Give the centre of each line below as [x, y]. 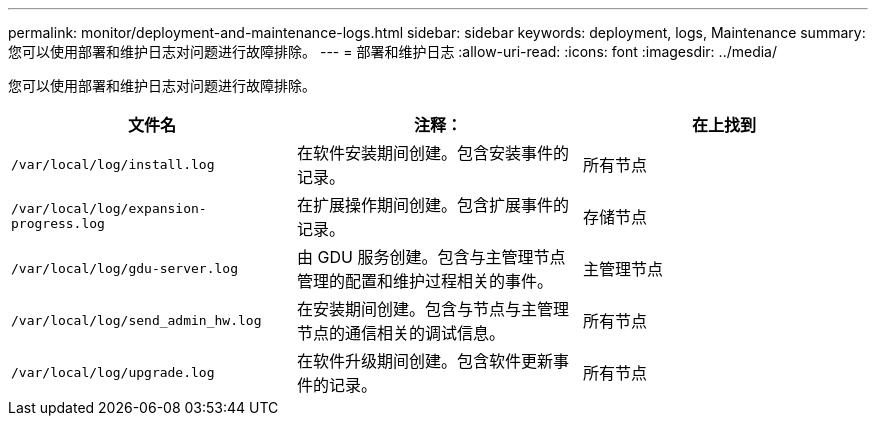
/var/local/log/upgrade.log [113, 372]
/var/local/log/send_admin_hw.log [136, 320]
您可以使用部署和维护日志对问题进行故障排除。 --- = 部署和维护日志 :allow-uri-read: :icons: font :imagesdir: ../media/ [393, 51]
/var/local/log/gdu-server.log [124, 268]
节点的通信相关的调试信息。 [400, 333]
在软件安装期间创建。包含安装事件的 [432, 153]
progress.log [58, 223]
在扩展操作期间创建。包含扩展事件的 [432, 205]
